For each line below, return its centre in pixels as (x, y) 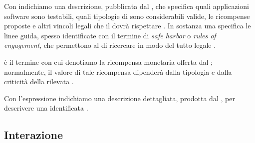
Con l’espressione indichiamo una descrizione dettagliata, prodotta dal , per (120, 98)
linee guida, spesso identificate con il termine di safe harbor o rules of (110, 35)
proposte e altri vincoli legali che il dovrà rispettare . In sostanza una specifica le (127, 26)
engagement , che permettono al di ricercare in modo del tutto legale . (110, 45)
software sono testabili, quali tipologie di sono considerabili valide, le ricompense (127, 16)
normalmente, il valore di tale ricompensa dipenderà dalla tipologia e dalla (118, 71)
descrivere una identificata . (46, 108)
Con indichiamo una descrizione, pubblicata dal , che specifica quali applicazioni (127, 6)
